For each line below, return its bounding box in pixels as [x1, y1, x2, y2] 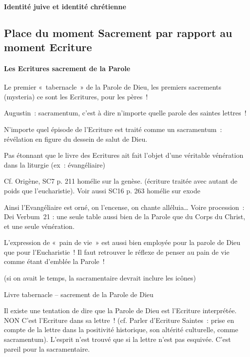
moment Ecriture [4, 39, 92, 54]
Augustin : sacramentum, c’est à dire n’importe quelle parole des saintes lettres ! [4, 108, 247, 118]
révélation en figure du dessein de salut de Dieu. [4, 133, 148, 144]
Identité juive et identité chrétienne [4, 1, 126, 11]
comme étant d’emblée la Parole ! [4, 256, 105, 266]
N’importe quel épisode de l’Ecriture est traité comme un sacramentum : [4, 124, 222, 134]
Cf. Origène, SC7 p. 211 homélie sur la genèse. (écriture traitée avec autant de [4, 176, 238, 186]
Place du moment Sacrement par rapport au [4, 25, 232, 40]
